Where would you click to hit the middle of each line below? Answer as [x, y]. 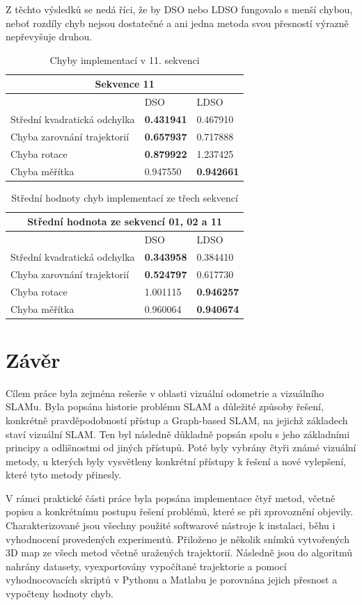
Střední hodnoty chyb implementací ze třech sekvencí [125, 197]
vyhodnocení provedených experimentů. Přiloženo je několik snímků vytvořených [178, 539]
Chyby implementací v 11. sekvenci [125, 59]
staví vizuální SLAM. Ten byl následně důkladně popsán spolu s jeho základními [178, 434]
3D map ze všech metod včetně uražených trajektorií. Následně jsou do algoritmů [179, 552]
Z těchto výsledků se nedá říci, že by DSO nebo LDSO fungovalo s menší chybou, [179, 9]
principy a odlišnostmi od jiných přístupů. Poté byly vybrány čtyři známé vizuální [181, 447]
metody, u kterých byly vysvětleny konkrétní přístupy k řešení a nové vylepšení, [176, 461]
